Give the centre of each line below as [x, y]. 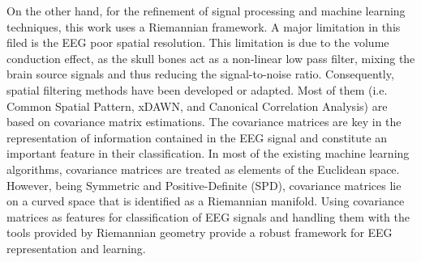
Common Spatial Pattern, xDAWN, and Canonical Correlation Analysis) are [197, 106]
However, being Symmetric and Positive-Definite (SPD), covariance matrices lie [204, 185]
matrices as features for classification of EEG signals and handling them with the [208, 216]
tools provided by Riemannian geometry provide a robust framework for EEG [200, 232]
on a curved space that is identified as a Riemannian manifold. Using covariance [206, 201]
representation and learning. [76, 248]
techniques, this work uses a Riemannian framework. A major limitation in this [204, 26]
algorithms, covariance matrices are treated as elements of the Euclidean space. [203, 169]
